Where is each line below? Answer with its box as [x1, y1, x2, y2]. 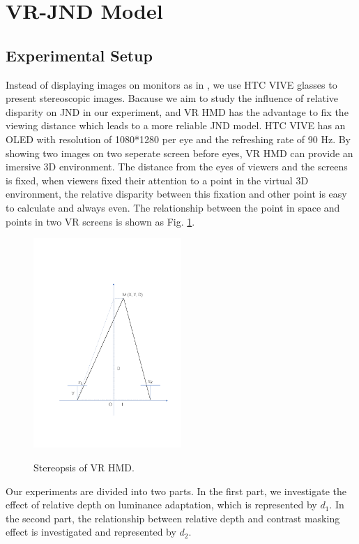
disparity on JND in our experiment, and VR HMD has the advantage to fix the [6, 104, 349, 119]
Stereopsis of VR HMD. [33, 460, 135, 474]
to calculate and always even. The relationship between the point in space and [6, 200, 340, 214]
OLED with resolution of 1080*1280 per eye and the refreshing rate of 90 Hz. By [6, 131, 351, 146]
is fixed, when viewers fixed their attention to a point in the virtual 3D [6, 172, 309, 187]
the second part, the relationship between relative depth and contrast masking [6, 510, 340, 525]
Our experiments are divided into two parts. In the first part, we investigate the [6, 483, 346, 498]
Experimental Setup [6, 44, 153, 66]
